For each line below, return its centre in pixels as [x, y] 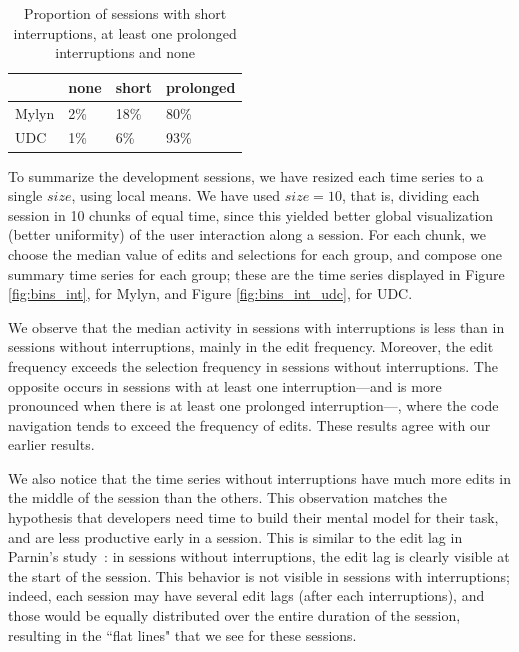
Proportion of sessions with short [125, 13]
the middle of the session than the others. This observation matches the [227, 497]
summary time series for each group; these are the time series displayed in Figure [256, 273]
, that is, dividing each [410, 195]
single [25, 195]
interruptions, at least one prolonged [125, 32]
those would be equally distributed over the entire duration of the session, [234, 615]
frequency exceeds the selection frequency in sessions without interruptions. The [253, 365]
